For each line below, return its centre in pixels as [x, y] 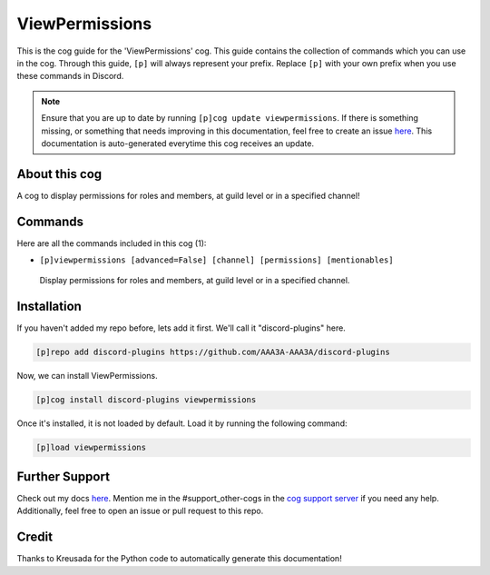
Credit [35, 537]
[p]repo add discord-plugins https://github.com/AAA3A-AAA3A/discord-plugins [213, 352]
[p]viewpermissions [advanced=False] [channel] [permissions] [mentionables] [216, 260]
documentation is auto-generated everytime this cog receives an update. [178, 143]
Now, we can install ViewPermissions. [87, 376]
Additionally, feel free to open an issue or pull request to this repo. [140, 511]
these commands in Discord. [70, 76]
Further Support [64, 476]
